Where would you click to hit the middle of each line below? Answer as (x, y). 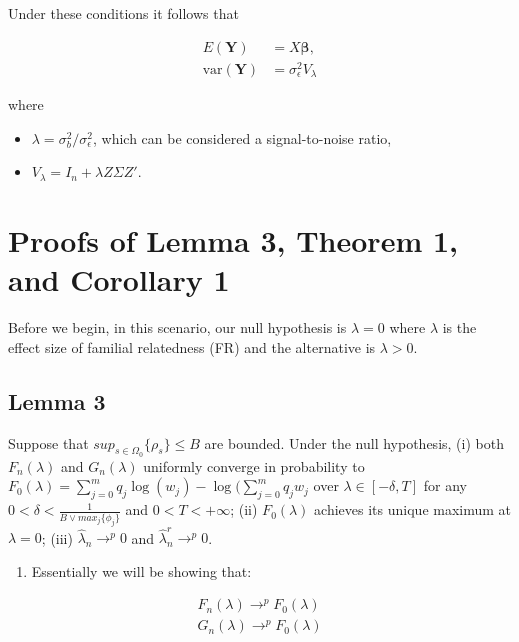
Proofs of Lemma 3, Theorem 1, (233, 240)
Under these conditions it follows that (123, 13)
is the (459, 327)
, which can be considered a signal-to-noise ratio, (242, 137)
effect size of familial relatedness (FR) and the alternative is (192, 346)
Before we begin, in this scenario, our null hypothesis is (177, 327)
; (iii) (57, 537)
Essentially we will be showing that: (141, 570)
